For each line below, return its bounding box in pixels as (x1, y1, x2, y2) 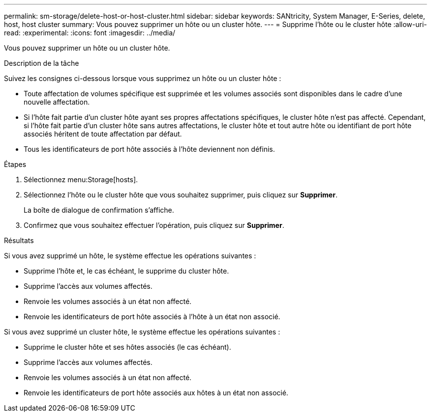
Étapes (4, 160, 27, 168)
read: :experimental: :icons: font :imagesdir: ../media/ (4, 28, 176, 37)
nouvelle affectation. (24, 98, 90, 106)
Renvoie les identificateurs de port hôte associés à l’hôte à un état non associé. (24, 312, 280, 321)
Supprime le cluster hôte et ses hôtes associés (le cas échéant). (24, 343, 231, 351)
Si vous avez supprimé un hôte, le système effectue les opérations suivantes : (4, 251, 256, 260)
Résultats (4, 236, 34, 245)
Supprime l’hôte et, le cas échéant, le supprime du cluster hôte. (24, 267, 229, 275)
